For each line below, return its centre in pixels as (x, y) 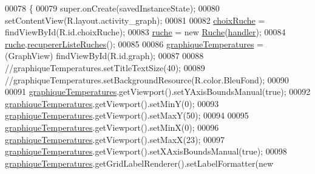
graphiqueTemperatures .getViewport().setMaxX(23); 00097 (115, 139)
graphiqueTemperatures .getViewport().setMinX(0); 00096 (112, 127)
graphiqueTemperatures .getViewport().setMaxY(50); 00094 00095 (127, 115)
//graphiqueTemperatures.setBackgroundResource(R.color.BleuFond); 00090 (147, 79)
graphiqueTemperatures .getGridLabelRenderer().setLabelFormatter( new (139, 163)
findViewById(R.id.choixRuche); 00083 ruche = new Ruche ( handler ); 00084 (145, 32)
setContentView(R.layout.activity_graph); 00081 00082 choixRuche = (135, 20)
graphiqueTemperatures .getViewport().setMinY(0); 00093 (112, 103)
